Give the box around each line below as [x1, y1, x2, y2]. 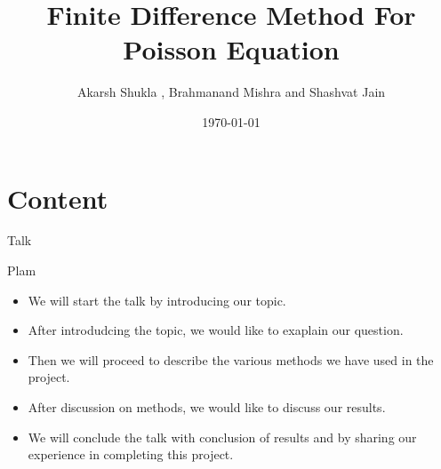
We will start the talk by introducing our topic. [28, 290, 286, 309]
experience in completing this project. [28, 445, 234, 464]
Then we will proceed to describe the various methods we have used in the [28, 350, 434, 369]
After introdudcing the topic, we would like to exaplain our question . [28, 321, 404, 339]
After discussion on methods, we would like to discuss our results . [28, 398, 386, 416]
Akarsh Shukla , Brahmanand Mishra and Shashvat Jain [76, 83, 386, 101]
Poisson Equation [123, 31, 340, 68]
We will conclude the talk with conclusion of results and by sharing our [28, 427, 417, 446]
